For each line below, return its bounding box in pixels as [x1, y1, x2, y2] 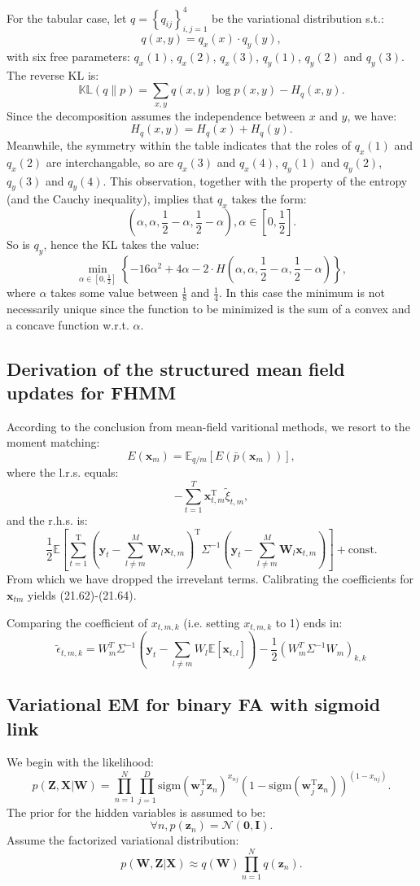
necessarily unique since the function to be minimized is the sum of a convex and [7, 299, 411, 316]
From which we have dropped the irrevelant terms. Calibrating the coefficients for [7, 570, 413, 587]
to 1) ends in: [275, 613, 343, 631]
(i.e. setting [183, 613, 240, 631]
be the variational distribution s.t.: [211, 9, 384, 26]
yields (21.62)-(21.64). [28, 587, 137, 603]
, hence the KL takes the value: [43, 236, 199, 253]
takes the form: [231, 190, 307, 207]
